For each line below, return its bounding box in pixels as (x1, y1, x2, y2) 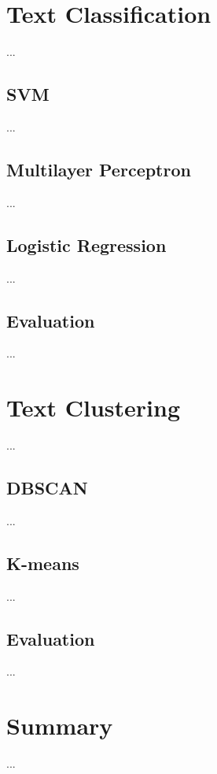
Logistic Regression (6, 232, 167, 257)
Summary (6, 709, 113, 742)
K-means (6, 550, 79, 575)
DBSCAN (6, 476, 88, 500)
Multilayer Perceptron (6, 157, 191, 181)
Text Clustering (6, 391, 180, 424)
